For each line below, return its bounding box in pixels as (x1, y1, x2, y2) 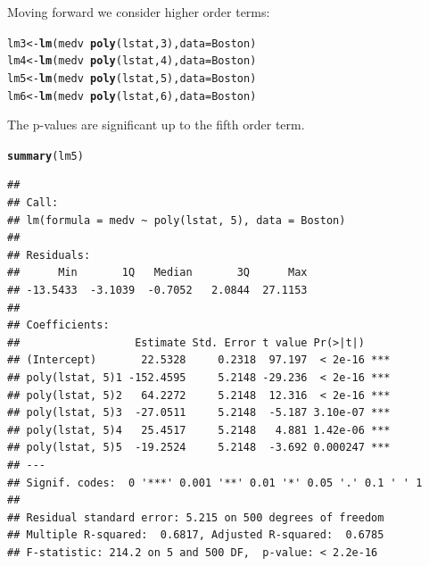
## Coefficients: (7, 319, 110, 332)
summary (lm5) (7, 149, 84, 162)
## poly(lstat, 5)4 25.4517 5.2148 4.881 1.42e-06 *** (7, 423, 391, 437)
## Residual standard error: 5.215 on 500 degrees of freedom (7, 511, 384, 524)
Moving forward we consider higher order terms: (7, 3, 270, 21)
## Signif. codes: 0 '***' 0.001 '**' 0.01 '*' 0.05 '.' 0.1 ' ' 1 (7, 476, 423, 489)
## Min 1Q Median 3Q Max (7, 266, 308, 279)
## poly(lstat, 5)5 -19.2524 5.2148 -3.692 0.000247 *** (7, 441, 391, 454)
